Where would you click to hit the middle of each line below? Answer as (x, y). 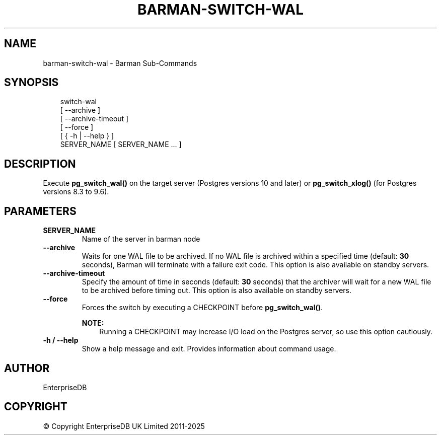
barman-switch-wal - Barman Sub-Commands (120, 63)
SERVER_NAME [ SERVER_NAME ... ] (121, 144)
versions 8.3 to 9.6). (76, 192)
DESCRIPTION (40, 164)
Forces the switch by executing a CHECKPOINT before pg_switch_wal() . (202, 308)
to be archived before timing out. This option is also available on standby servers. (216, 290)
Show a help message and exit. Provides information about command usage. (209, 349)
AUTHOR (27, 368)
